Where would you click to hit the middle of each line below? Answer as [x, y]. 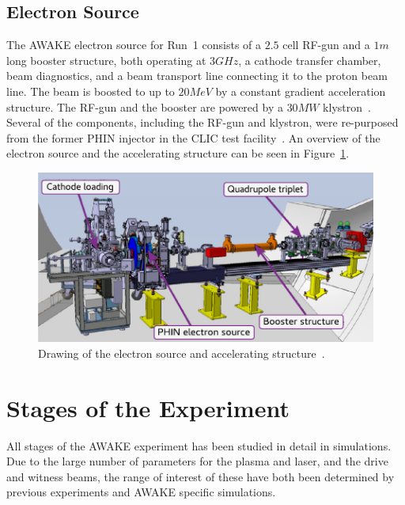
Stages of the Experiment [148, 407]
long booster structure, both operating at [106, 60]
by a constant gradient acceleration [301, 91]
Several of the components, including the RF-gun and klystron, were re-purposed [202, 122]
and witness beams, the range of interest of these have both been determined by [201, 476]
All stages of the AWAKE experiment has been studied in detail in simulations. [199, 445]
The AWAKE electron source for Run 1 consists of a [134, 45]
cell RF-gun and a [326, 45]
